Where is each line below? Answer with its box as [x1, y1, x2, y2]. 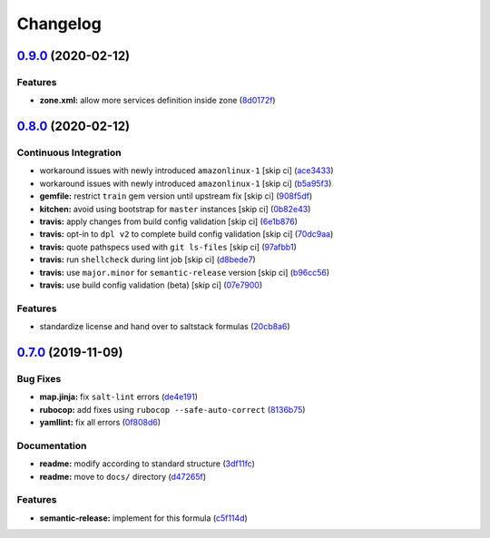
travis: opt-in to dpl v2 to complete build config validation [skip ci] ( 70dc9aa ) [39, 229, 334, 240]
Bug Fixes [16, 372, 62, 385]
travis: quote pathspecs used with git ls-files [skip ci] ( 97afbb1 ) [39, 241, 297, 252]
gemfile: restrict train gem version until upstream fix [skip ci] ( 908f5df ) [39, 191, 313, 201]
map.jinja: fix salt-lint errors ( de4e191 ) [39, 391, 199, 403]
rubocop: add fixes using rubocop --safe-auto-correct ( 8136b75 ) [39, 404, 306, 415]
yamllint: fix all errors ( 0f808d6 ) [39, 417, 162, 428]
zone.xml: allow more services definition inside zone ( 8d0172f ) [39, 95, 276, 106]
